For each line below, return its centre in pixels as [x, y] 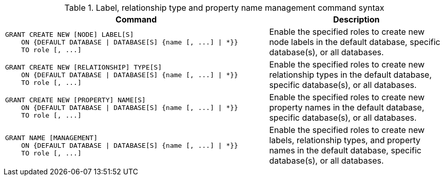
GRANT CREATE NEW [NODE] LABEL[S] [70, 34]
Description [356, 19]
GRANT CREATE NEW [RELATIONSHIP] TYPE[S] [84, 67]
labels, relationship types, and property [345, 140]
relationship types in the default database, [351, 75]
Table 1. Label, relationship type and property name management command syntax [224, 8]
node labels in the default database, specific [355, 42]
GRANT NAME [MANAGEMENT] [52, 138]
